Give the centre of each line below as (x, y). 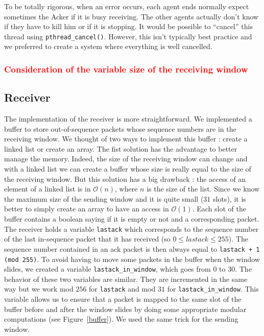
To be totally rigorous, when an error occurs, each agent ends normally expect (127, 6)
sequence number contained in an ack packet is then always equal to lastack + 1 (132, 248)
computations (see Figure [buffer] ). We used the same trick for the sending (121, 319)
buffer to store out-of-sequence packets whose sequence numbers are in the (120, 128)
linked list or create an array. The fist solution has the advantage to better (121, 148)
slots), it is (230, 198)
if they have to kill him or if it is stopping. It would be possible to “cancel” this (128, 26)
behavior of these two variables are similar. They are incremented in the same (126, 279)
